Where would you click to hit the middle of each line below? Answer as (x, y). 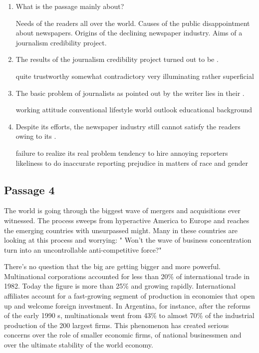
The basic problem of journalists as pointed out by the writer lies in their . (130, 93)
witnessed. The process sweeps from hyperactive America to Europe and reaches (127, 220)
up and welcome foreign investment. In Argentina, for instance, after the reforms (127, 305)
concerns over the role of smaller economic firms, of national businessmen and (123, 335)
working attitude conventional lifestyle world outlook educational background (134, 110)
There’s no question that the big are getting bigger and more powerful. (112, 266)
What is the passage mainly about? (70, 6)
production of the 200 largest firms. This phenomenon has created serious (117, 325)
